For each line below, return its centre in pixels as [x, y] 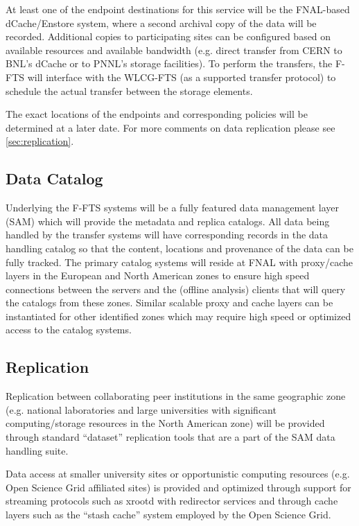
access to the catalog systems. [69, 330]
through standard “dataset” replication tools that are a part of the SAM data [170, 437]
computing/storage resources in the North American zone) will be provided [165, 423]
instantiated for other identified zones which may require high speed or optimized [178, 316]
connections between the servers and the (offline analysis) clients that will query [176, 289]
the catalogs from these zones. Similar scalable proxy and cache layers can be [169, 303]
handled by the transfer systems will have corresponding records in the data [167, 235]
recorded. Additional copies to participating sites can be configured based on [168, 36]
